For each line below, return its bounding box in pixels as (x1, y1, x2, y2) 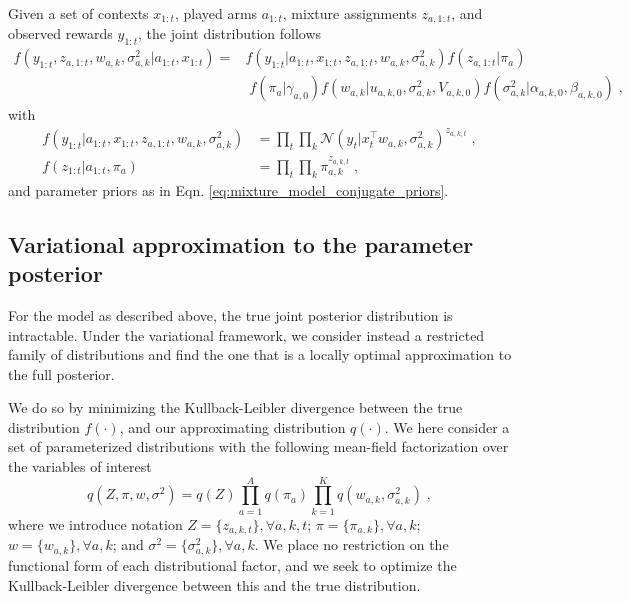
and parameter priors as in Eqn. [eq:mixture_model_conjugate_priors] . (8, 179, 449, 200)
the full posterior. (8, 363, 115, 384)
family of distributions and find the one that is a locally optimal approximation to (8, 344, 512, 365)
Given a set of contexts (8, 3, 149, 23)
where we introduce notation (8, 513, 183, 534)
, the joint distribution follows (138, 23, 322, 44)
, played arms (174, 3, 258, 23)
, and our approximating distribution (119, 416, 346, 437)
